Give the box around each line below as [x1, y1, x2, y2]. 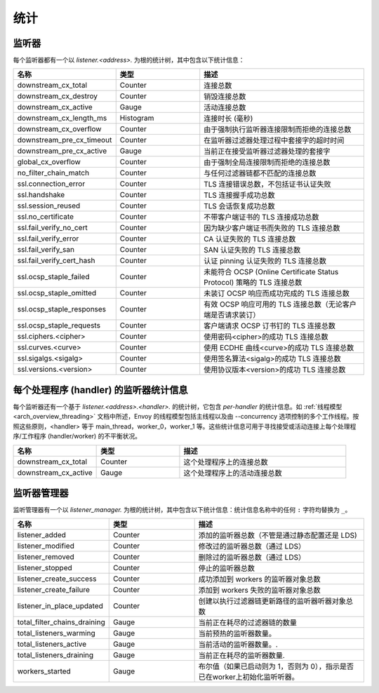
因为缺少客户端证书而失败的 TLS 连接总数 [204, 223, 340, 233]
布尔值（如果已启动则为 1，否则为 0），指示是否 [198, 661, 354, 671]
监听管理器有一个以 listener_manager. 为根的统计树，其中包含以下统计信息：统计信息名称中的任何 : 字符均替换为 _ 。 [13, 506, 352, 514]
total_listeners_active [17, 639, 87, 649]
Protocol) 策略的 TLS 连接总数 [204, 278, 302, 288]
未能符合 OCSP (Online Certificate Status [204, 267, 339, 277]
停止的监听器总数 [198, 563, 255, 573]
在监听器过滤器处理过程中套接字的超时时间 [204, 135, 345, 145]
